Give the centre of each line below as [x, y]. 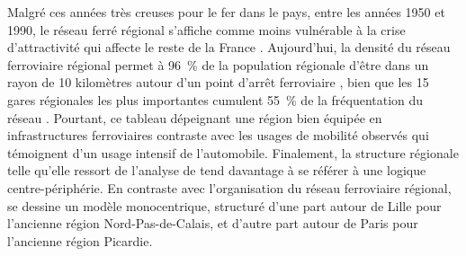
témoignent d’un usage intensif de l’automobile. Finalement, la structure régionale [233, 152]
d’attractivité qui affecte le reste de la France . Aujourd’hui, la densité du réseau [229, 47]
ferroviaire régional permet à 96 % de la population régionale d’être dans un [218, 64]
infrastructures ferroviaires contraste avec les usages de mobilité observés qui [218, 135]
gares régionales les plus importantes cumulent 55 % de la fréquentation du [215, 99]
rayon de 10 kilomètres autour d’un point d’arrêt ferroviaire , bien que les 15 [218, 82]
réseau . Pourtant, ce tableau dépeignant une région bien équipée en [195, 117]
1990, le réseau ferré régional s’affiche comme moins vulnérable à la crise [206, 29]
